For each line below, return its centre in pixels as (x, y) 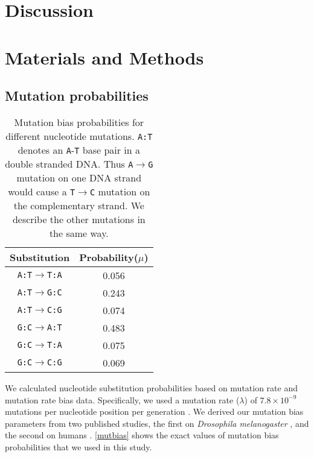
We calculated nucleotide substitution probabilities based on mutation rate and (151, 387)
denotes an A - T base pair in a (79, 150)
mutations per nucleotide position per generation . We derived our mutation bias (154, 411)
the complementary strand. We (79, 205)
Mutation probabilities (77, 96)
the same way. (79, 233)
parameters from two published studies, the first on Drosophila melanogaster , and (157, 423)
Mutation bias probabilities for (79, 122)
